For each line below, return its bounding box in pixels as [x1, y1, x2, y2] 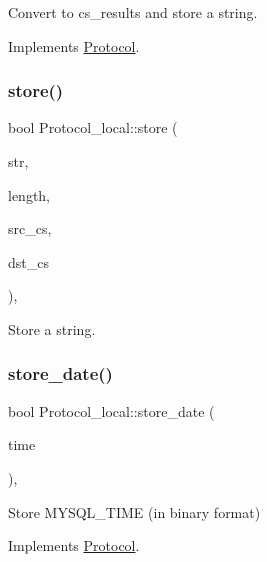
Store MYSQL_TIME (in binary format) [8, 501, 261, 522]
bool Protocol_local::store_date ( [8, 400, 215, 421]
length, [8, 184, 51, 205]
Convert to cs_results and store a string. [8, 2, 258, 22]
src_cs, [8, 218, 52, 239]
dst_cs [8, 251, 49, 272]
